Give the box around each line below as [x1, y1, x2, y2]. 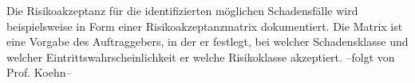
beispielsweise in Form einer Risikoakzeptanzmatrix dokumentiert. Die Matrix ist [6, 17, 403, 34]
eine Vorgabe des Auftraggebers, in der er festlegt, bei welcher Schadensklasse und [6, 33, 409, 50]
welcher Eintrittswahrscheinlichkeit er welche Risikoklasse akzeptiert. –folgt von [6, 48, 395, 65]
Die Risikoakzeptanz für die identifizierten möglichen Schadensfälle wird [6, 2, 358, 18]
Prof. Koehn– [6, 64, 72, 81]
